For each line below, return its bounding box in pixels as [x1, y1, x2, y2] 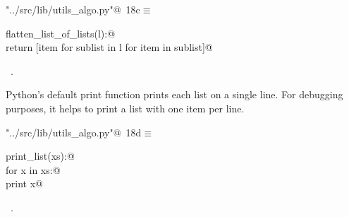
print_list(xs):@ [6, 148, 75, 163]
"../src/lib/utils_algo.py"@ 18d [6, 124, 142, 139]
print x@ [6, 176, 43, 191]
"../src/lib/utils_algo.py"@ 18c [6, 2, 140, 16]
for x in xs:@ [6, 162, 61, 177]
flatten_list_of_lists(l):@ [6, 25, 116, 40]
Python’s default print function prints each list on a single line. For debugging [6, 87, 343, 102]
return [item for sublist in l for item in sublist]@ [6, 40, 213, 54]
